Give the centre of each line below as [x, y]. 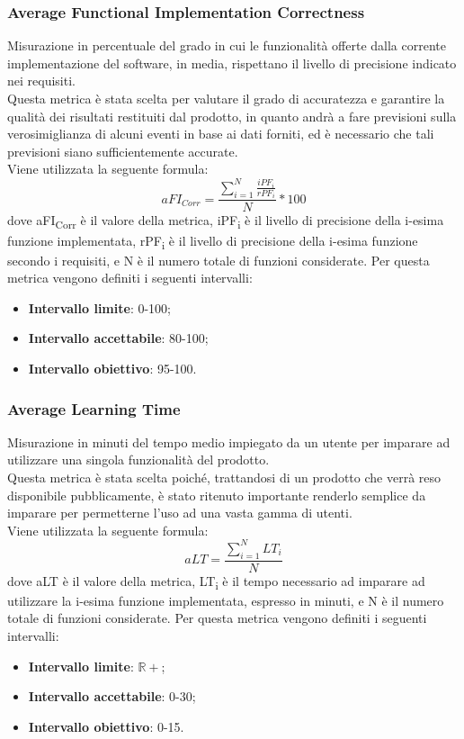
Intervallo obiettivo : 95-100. [112, 369]
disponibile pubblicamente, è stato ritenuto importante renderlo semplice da [217, 495]
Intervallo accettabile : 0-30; [112, 696]
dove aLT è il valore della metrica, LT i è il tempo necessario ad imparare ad [216, 581]
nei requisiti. [41, 81]
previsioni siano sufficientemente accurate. [123, 151]
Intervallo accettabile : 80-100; [118, 338]
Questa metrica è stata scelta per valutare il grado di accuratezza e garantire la [226, 98]
